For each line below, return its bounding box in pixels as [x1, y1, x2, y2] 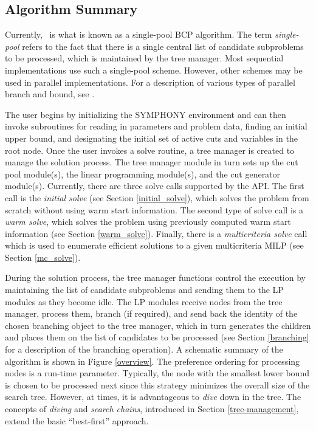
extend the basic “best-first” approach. [5, 414, 149, 427]
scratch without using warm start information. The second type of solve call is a [5, 203, 303, 216]
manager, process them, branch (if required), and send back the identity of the [5, 307, 298, 320]
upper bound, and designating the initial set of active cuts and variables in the [5, 131, 298, 144]
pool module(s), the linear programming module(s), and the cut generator [5, 167, 281, 180]
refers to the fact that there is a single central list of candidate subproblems [22, 40, 304, 52]
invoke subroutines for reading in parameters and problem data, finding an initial [5, 120, 307, 133]
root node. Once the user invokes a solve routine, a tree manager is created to [5, 143, 295, 156]
